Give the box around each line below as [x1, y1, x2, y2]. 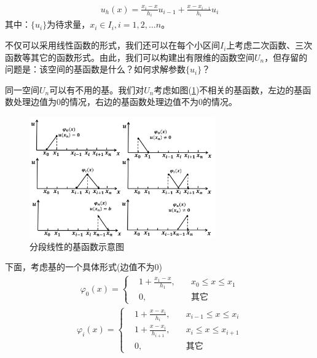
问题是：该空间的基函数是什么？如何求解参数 [5, 63, 186, 76]
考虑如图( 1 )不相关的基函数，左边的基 [154, 83, 303, 96]
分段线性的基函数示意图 [29, 239, 124, 252]
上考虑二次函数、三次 [226, 39, 313, 52]
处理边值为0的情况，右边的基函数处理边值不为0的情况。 [13, 95, 237, 108]
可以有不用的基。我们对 [49, 83, 144, 96]
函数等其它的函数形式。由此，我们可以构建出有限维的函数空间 [5, 50, 254, 63]
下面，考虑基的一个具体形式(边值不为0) [5, 260, 162, 273]
